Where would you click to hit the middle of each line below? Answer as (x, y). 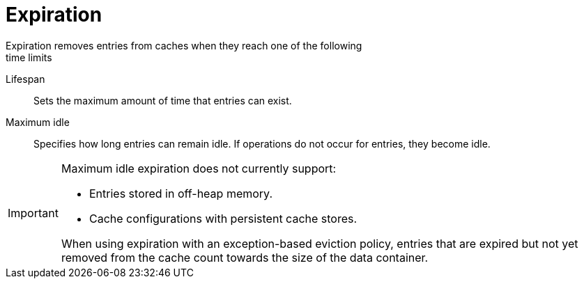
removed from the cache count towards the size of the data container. (245, 257)
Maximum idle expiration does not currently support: (199, 168)
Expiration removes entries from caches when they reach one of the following (184, 45)
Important (33, 213)
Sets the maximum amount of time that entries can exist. (163, 100)
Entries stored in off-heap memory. (180, 193)
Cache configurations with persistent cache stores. (223, 218)
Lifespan (25, 79)
